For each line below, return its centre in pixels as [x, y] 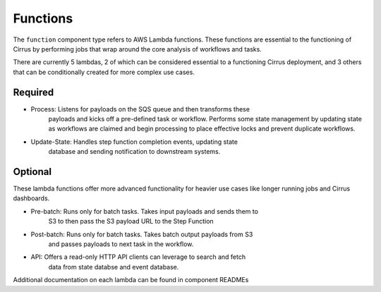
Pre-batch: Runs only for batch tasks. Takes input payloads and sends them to [145, 211]
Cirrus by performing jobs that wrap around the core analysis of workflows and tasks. [138, 49]
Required [34, 92]
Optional [32, 172]
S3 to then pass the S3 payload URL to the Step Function [131, 221]
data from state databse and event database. [114, 267]
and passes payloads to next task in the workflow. [121, 244]
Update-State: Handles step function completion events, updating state [134, 142]
